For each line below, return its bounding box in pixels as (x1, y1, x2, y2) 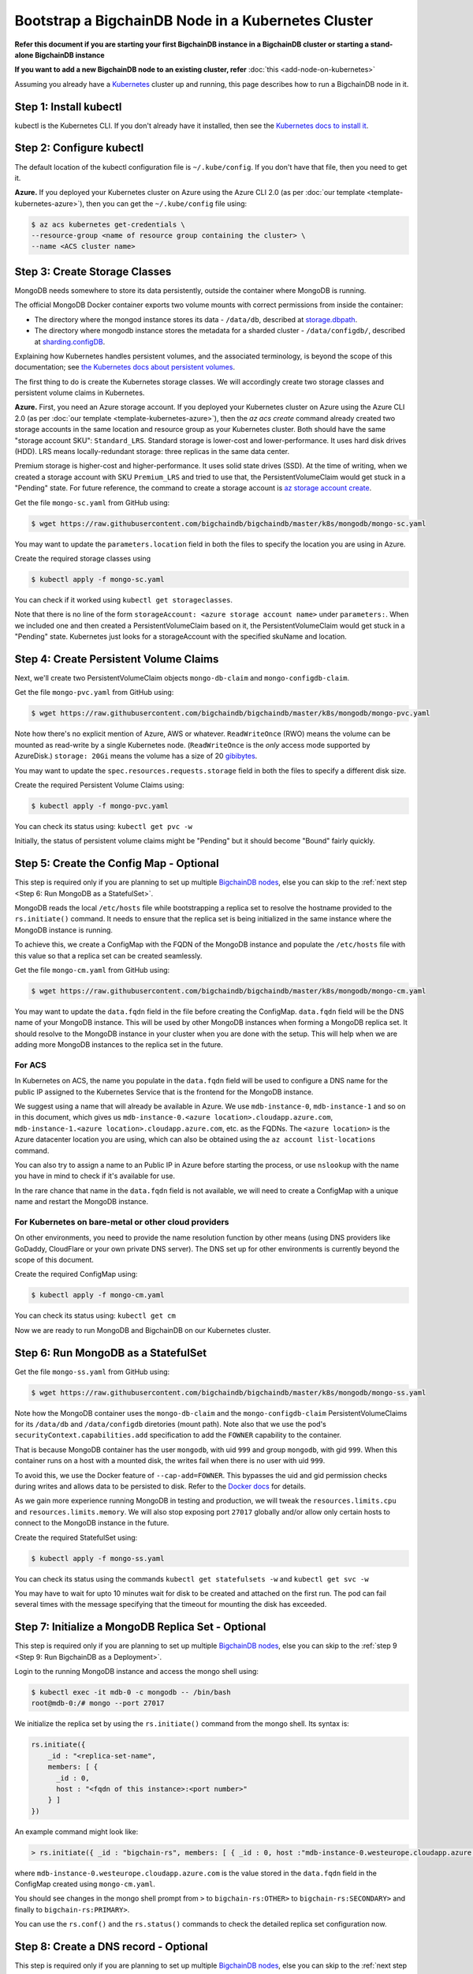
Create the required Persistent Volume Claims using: (14, 780, 184, 790)
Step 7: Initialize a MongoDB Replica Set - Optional (14, 1620, 266, 1634)
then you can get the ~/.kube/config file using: (85, 198, 248, 208)
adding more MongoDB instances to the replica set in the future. (14, 1040, 224, 1049)
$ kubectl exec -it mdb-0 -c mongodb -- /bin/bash (31, 1688, 232, 1697)
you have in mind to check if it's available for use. (14, 1171, 175, 1180)
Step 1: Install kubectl (14, 99, 122, 114)
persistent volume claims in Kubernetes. (14, 388, 145, 398)
